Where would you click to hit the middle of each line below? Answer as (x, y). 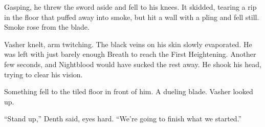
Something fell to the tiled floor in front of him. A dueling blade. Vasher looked (129, 91)
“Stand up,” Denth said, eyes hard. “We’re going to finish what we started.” (123, 119)
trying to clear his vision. (43, 74)
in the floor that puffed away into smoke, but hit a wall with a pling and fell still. (132, 17)
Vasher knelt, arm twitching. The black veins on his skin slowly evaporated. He (128, 44)
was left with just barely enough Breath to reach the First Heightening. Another (130, 54)
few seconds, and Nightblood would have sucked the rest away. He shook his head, (133, 64)
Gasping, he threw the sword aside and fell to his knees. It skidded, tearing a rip (130, 7)
